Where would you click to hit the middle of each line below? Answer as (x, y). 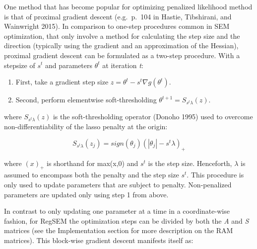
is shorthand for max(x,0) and (93, 163)
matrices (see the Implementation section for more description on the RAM (119, 230)
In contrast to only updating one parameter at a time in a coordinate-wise (117, 211)
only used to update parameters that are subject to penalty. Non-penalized (118, 184)
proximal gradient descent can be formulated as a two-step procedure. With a (122, 55)
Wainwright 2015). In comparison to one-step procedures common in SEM (117, 26)
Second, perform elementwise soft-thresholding (86, 100)
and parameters (69, 65)
